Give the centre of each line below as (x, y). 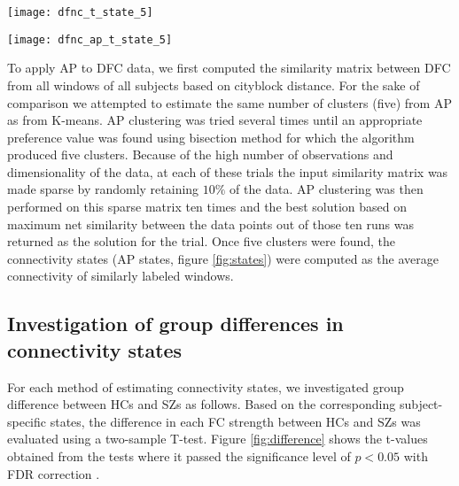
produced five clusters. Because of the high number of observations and (200, 154)
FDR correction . (54, 473)
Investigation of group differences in (175, 324)
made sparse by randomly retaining (103, 189)
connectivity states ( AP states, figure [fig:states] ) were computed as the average (223, 258)
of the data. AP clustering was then (327, 189)
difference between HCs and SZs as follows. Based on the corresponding (202, 404)
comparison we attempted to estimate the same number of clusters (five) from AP (229, 102)
